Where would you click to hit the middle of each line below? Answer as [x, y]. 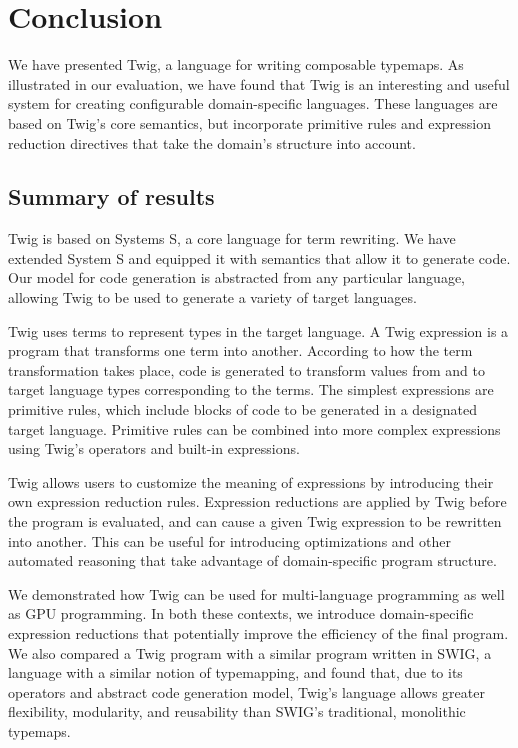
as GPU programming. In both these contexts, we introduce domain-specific [241, 613]
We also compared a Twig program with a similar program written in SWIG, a [250, 652]
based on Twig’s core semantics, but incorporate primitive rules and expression [249, 122]
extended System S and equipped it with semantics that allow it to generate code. [259, 257]
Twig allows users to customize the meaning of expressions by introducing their [251, 481]
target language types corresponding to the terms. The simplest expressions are [251, 389]
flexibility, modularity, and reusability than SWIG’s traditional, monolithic [237, 711]
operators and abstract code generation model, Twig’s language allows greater [246, 691]
